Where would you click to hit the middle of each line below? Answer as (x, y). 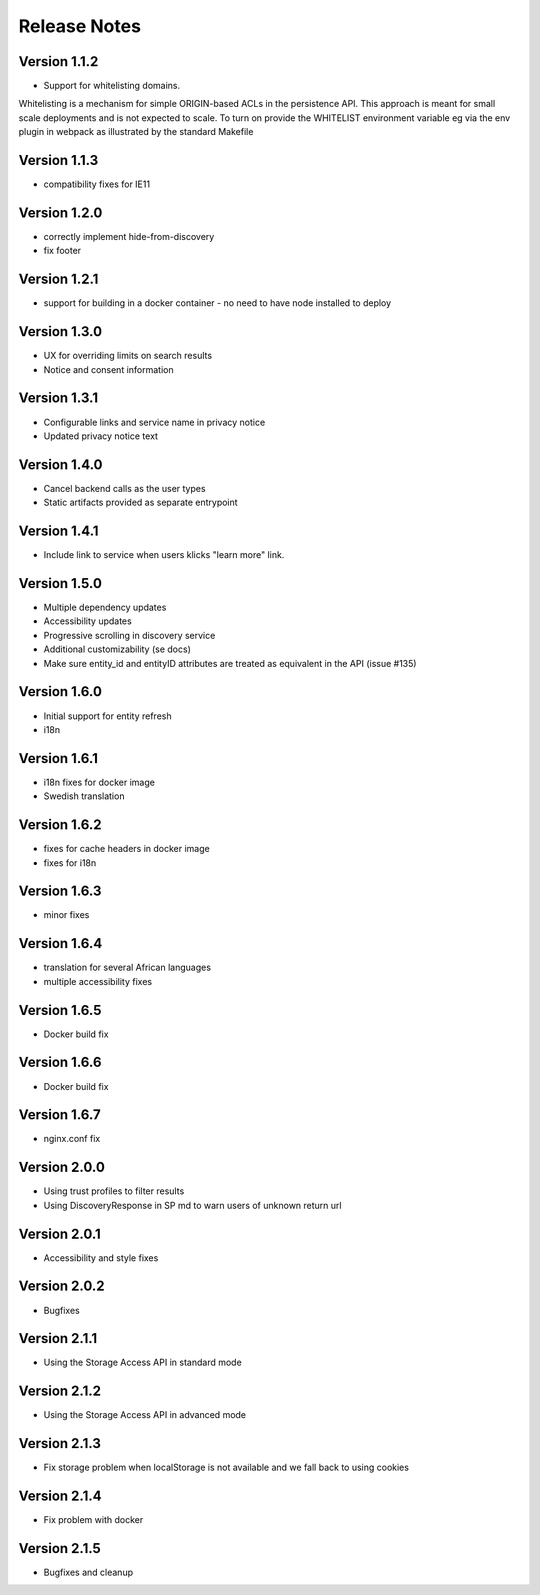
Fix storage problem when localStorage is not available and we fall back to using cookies (226, 1467)
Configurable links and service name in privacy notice (154, 422)
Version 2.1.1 (58, 1338)
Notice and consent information (108, 369)
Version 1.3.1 (58, 398)
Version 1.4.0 (60, 464)
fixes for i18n (70, 862)
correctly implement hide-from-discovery (129, 237)
